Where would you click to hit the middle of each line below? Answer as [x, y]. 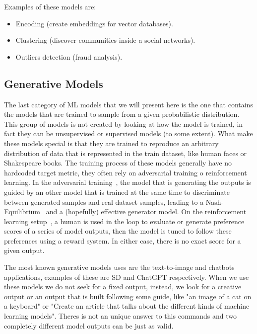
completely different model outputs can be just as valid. [89, 325]
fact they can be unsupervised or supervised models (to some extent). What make [128, 133]
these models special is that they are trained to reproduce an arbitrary [111, 143]
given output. [24, 250]
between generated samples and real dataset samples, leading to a [104, 202]
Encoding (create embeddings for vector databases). [94, 23]
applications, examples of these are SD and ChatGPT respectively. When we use [127, 277]
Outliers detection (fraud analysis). [69, 56]
